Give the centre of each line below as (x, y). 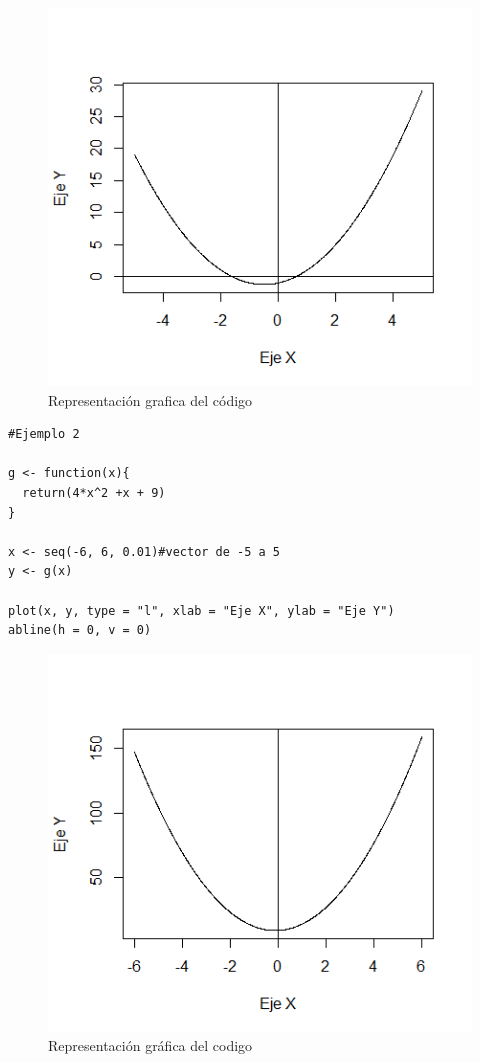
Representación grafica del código (150, 399)
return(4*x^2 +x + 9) (94, 493)
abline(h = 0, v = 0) (80, 630)
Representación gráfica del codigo (150, 1045)
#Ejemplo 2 (44, 434)
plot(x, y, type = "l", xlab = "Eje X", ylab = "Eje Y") (201, 610)
